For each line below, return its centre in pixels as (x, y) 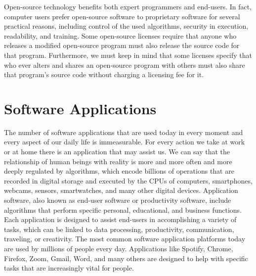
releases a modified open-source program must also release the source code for (122, 45)
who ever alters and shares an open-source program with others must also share (125, 65)
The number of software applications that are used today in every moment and (124, 132)
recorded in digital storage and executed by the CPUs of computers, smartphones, (128, 180)
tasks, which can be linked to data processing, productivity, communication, (119, 229)
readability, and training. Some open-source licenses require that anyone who (120, 35)
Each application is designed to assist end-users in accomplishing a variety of (120, 219)
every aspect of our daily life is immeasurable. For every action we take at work (125, 142)
